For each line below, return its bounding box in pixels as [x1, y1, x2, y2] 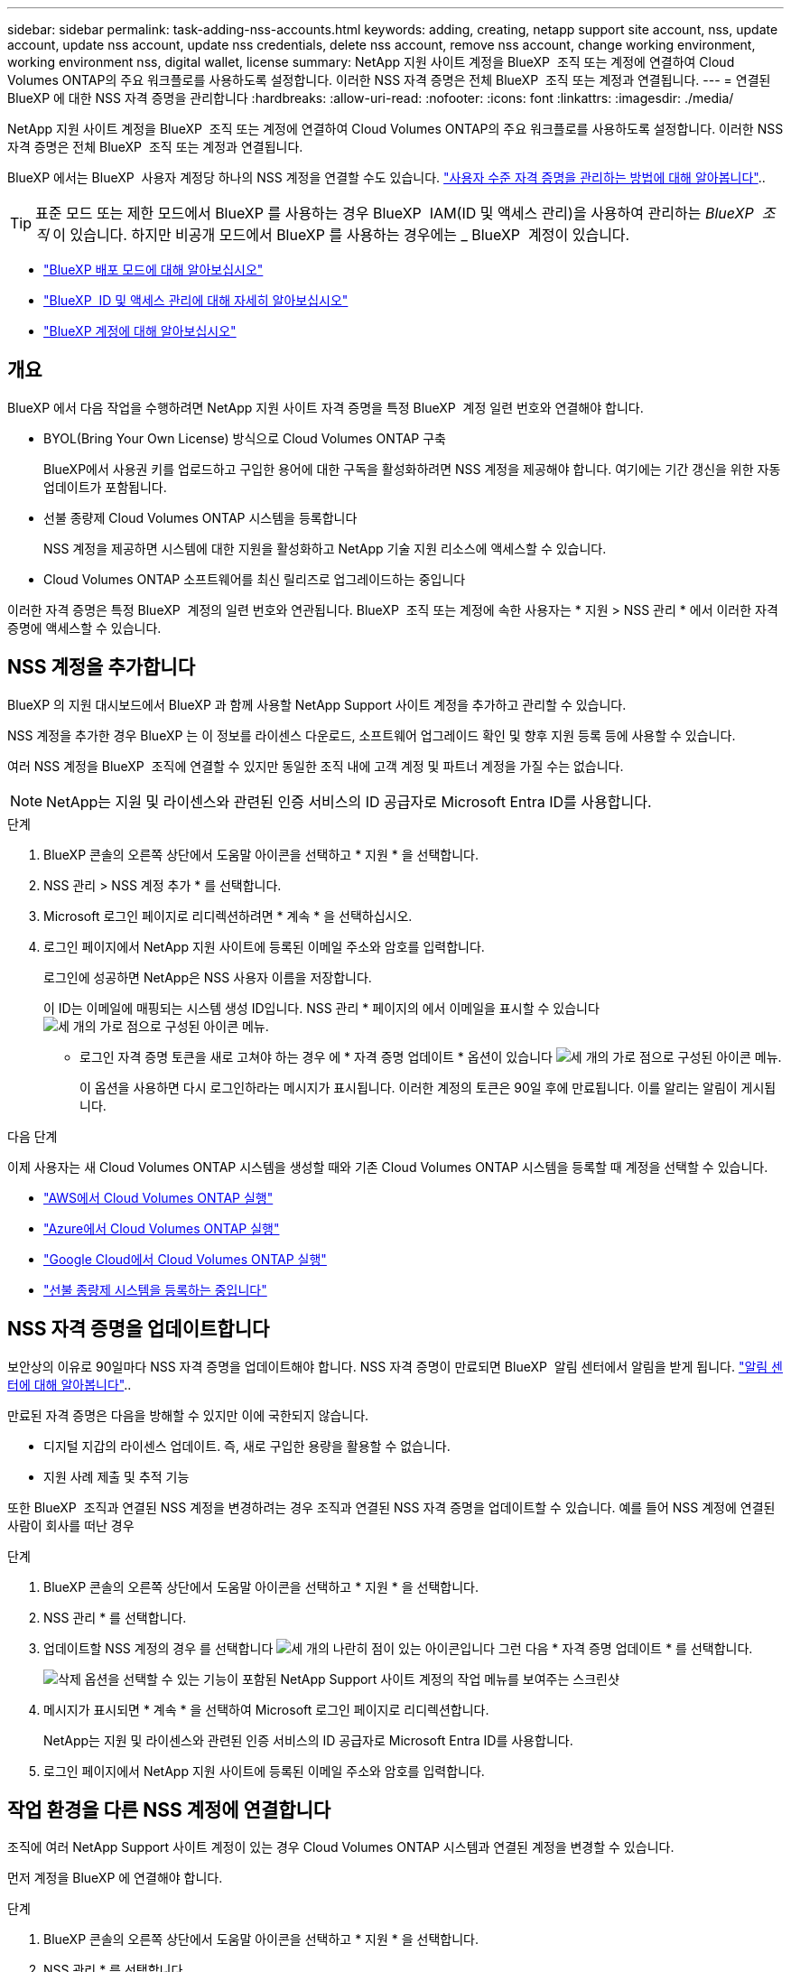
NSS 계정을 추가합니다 [7, 656, 196, 679]
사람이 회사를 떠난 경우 [7, 1517, 135, 1533]
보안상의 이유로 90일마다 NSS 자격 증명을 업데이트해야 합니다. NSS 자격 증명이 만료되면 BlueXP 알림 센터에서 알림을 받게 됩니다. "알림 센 [7, 1358, 783, 1374]
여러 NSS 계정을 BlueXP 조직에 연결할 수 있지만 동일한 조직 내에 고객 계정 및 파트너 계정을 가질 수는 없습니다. [7, 758, 624, 774]
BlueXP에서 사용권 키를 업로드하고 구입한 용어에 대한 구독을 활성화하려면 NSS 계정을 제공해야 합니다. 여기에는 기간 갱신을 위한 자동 [43, 460, 781, 477]
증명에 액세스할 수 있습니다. [7, 619, 162, 636]
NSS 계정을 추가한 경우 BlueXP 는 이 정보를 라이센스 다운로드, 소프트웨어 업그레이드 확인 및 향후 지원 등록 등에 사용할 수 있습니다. [7, 727, 736, 743]
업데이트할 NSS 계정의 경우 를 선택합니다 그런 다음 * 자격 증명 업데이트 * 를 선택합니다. [43, 1640, 753, 1656]
